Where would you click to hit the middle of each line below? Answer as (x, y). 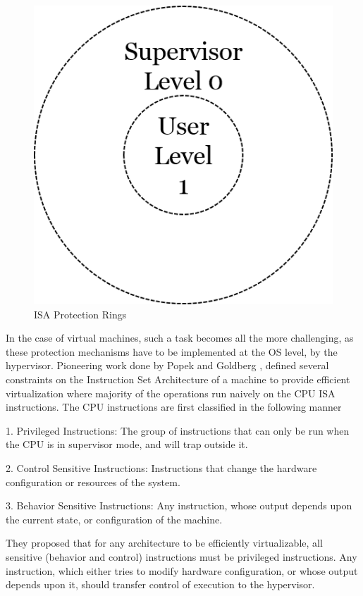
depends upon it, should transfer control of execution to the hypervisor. (160, 584)
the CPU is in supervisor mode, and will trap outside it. (127, 444)
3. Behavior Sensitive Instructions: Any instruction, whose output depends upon (179, 505)
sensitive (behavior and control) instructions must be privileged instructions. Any (181, 556)
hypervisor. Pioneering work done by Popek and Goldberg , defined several (167, 365)
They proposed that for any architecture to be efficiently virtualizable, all (164, 543)
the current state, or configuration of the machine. (114, 519)
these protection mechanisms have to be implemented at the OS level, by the (172, 351)
